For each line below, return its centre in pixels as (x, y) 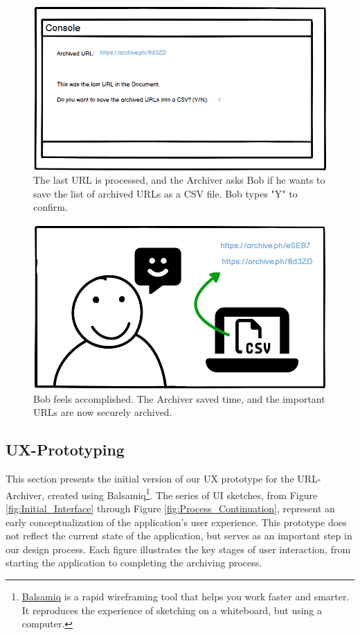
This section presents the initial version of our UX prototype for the (150, 479)
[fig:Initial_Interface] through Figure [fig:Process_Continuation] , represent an (170, 508)
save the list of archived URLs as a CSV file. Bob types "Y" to (165, 193)
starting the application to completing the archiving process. (134, 563)
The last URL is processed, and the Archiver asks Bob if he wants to (179, 180)
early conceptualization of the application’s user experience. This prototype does (176, 522)
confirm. (51, 207)
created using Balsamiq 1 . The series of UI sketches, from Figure (182, 494)
